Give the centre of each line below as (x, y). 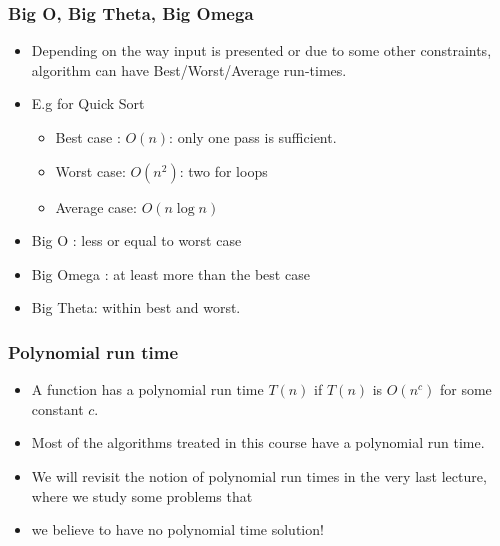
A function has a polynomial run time (147, 389)
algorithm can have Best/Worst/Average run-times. (189, 69)
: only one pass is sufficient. (253, 137)
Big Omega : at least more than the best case (170, 273)
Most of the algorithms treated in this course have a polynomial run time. (258, 442)
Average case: (96, 206)
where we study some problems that (142, 495)
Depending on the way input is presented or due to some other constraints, (261, 50)
